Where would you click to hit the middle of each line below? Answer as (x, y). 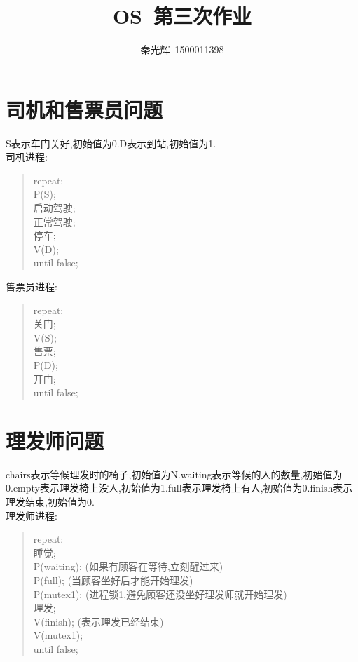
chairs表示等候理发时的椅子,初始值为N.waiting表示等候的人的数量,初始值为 (174, 474)
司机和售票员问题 (84, 109)
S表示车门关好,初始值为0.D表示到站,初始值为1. (111, 143)
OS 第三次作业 (182, 16)
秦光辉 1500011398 (182, 49)
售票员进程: (32, 286)
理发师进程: (32, 515)
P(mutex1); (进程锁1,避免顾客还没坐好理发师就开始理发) (160, 594)
